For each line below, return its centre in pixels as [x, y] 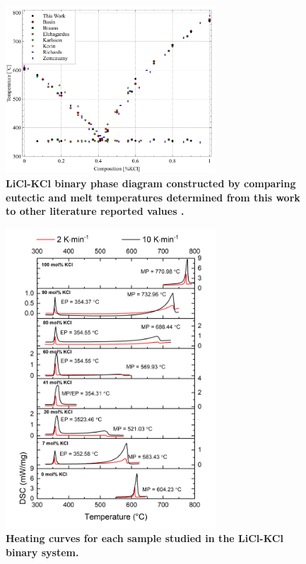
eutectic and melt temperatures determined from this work [153, 197]
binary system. [42, 552]
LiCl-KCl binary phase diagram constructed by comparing [151, 183]
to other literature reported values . [95, 211]
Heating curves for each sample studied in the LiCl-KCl [145, 538]
